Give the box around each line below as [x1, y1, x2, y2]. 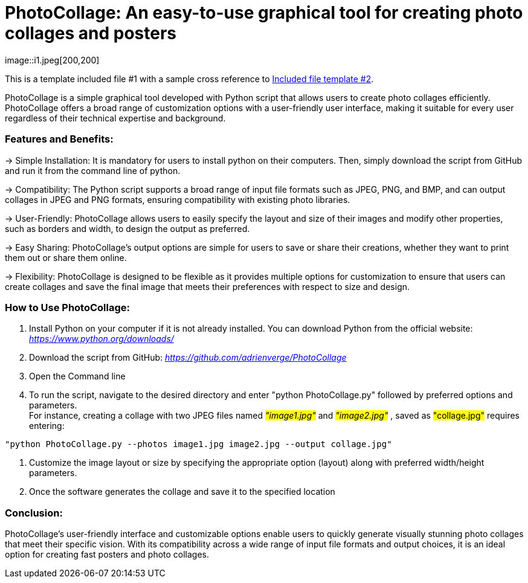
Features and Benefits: [5, 133, 114, 146]
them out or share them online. [5, 252, 127, 263]
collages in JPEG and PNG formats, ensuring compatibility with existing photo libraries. [5, 194, 350, 205]
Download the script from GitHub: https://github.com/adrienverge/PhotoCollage [29, 352, 347, 363]
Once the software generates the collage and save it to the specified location [29, 486, 335, 497]
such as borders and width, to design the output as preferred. [5, 223, 250, 234]
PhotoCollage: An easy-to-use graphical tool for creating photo [5, 2, 523, 23]
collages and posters [5, 23, 176, 43]
